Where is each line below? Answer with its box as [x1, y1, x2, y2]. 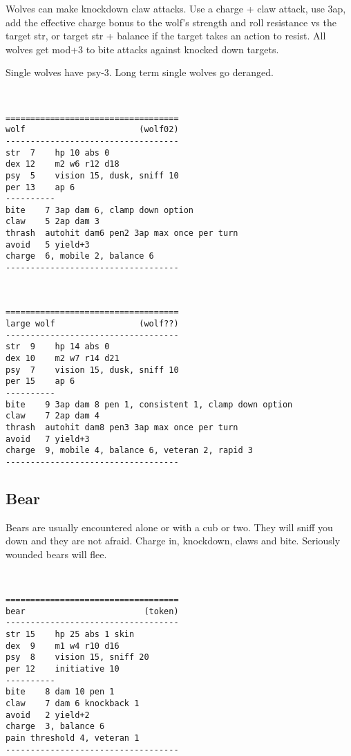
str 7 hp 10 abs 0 [6, 147, 110, 158]
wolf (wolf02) [6, 125, 179, 135]
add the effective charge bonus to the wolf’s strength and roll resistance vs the [6, 15, 336, 29]
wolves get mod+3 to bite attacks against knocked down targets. [6, 42, 279, 56]
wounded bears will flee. [6, 546, 107, 561]
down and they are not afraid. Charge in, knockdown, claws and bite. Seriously [6, 533, 341, 548]
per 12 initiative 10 [6, 664, 120, 674]
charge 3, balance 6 [6, 721, 105, 732]
